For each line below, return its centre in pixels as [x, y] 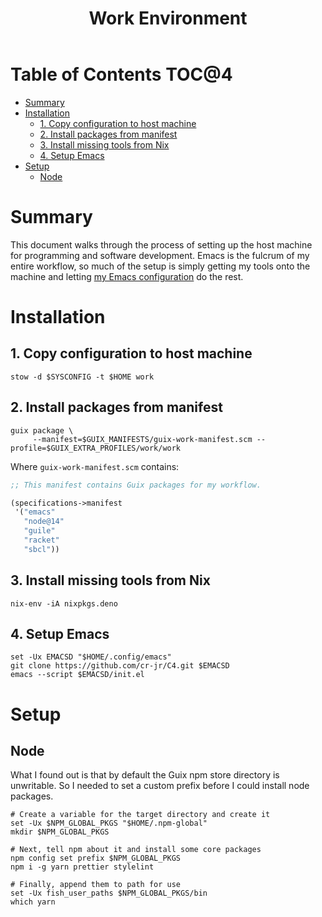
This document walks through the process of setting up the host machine [161, 244]
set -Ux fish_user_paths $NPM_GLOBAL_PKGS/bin [109, 893]
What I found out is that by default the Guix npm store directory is [145, 775]
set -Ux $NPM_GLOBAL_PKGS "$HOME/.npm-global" [109, 823]
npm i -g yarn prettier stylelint [82, 867]
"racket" [41, 540]
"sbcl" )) [41, 549]
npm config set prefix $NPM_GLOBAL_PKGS [96, 858]
